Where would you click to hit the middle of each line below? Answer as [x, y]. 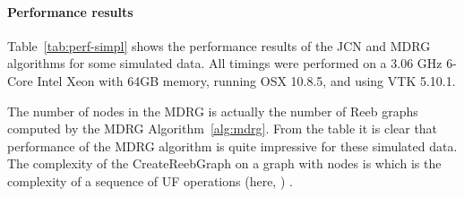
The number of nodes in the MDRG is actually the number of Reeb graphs [213, 111]
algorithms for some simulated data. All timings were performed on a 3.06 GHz [225, 63]
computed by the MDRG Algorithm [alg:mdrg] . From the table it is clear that [223, 128]
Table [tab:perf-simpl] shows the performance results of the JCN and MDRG [219, 45]
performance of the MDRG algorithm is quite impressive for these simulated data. [232, 146]
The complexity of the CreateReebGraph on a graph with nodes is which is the [224, 163]
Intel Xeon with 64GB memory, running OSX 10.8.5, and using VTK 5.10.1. [246, 80]
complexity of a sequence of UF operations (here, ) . [150, 180]
